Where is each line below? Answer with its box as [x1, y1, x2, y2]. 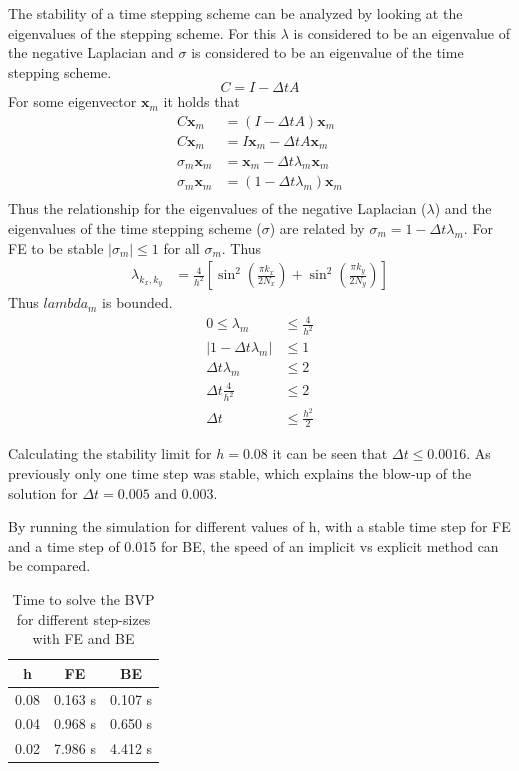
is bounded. [102, 292, 173, 313]
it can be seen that [272, 443, 388, 464]
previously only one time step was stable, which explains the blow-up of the [8, 463, 472, 484]
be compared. [8, 555, 91, 576]
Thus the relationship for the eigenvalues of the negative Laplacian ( [8, 198, 427, 219]
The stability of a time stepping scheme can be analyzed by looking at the [8, 3, 463, 23]
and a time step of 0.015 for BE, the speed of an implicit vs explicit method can [8, 535, 499, 556]
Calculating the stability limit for [8, 443, 212, 464]
